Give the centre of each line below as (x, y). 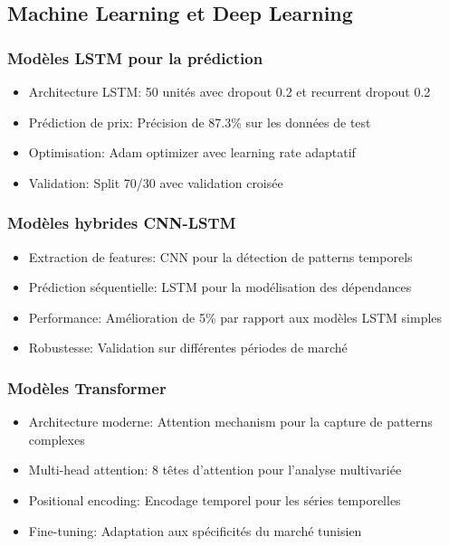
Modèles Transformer (87, 387)
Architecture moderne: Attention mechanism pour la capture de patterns (230, 422)
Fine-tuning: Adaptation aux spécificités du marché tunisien (195, 530)
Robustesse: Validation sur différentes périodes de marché (188, 348)
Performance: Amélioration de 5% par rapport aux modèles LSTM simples (235, 317)
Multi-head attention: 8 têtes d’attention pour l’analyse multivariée (215, 470)
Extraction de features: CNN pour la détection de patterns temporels (220, 256)
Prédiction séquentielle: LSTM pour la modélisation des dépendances (220, 287)
